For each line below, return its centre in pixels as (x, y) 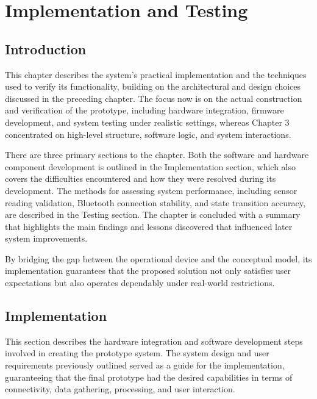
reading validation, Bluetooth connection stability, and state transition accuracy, (155, 202)
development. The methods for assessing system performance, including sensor (151, 190)
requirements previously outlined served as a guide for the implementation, (145, 365)
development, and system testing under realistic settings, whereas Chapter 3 (147, 122)
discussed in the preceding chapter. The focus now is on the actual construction (154, 98)
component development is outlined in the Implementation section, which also (150, 166)
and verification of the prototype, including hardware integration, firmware (144, 110)
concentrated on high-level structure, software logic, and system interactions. (148, 134)
